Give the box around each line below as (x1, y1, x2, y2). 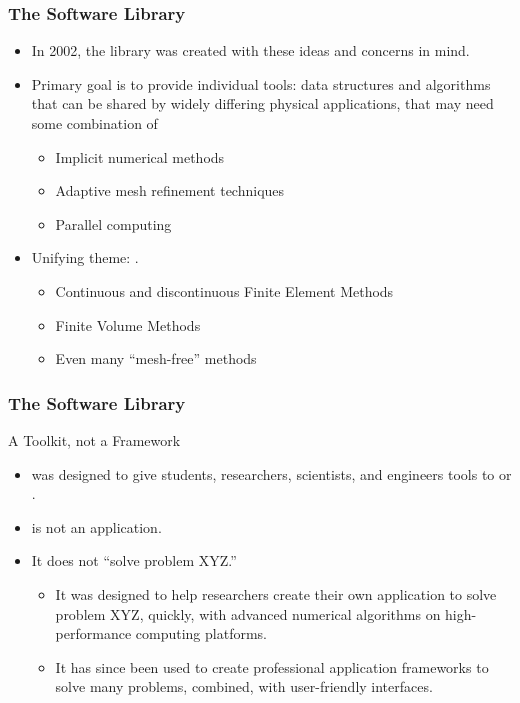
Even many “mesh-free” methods (55, 348, 257, 369)
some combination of (31, 113, 158, 133)
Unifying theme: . (31, 247, 139, 268)
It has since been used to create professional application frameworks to (55, 656, 489, 677)
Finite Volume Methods (55, 314, 201, 335)
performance (55, 623, 132, 644)
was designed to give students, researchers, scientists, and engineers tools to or (31, 463, 512, 484)
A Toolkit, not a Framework (8, 429, 181, 450)
